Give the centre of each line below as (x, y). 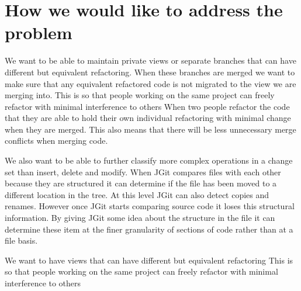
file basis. (21, 240)
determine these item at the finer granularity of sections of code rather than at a (149, 229)
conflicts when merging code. (56, 141)
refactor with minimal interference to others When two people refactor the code (147, 106)
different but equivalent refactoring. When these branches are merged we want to (150, 72)
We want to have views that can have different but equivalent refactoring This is (149, 260)
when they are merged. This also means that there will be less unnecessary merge (150, 129)
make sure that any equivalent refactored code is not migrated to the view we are (150, 83)
